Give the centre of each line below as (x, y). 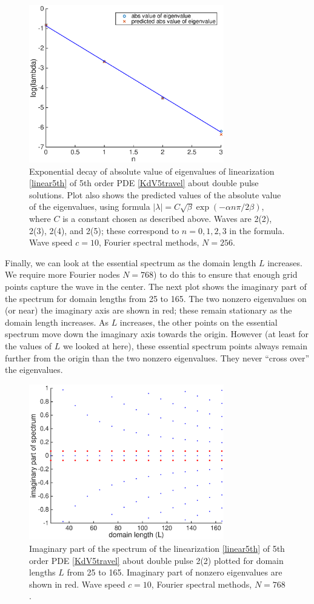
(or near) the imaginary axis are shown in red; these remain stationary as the (149, 310)
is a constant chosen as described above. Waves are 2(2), (167, 219)
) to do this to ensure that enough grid (225, 274)
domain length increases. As (57, 322)
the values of (28, 345)
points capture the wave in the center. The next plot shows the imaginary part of (156, 286)
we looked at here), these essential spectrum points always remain (185, 345)
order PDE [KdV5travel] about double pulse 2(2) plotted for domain (156, 560)
